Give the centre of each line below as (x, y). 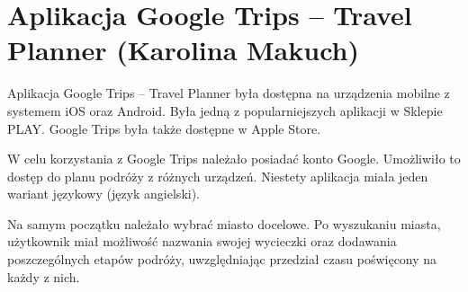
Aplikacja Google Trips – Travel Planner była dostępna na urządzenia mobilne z (229, 93)
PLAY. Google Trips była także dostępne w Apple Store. (164, 128)
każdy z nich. (44, 276)
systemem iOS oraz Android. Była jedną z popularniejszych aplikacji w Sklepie (225, 110)
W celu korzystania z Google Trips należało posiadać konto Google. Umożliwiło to (234, 159)
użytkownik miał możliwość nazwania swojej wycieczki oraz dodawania (202, 241)
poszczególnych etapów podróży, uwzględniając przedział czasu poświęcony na (222, 259)
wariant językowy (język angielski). (104, 194)
